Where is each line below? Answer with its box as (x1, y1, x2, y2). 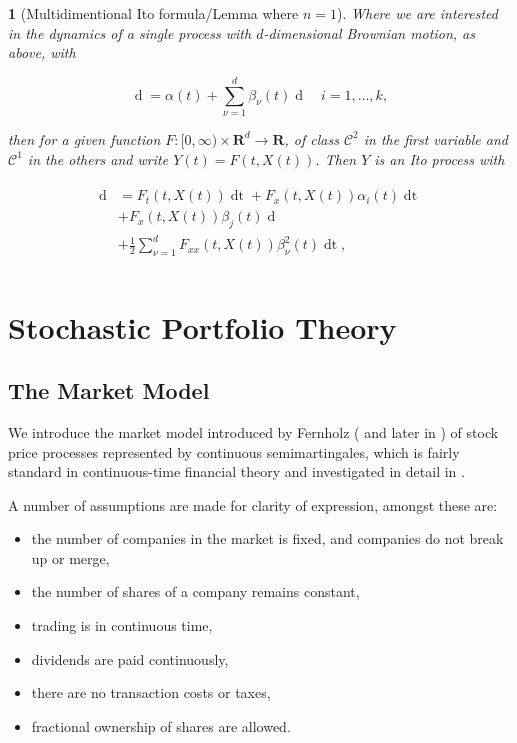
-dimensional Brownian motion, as (263, 22, 475, 43)
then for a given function (8, 128, 161, 149)
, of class (284, 128, 339, 149)
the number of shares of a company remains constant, (31, 581, 360, 602)
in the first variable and (363, 128, 508, 149)
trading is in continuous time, (31, 615, 213, 636)
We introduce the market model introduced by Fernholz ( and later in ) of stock (8, 421, 499, 442)
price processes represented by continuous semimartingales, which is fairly (8, 441, 460, 462)
